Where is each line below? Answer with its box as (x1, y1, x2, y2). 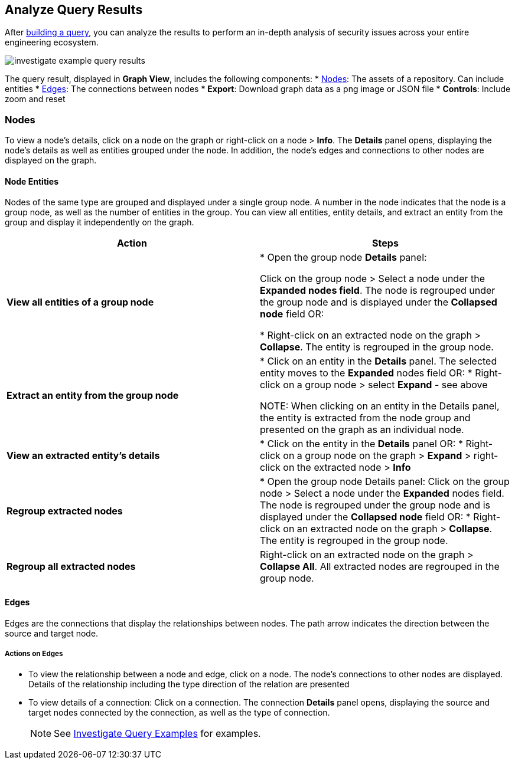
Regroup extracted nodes (6, 505, 123, 517)
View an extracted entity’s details (6, 450, 160, 462)
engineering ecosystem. (5, 37, 99, 48)
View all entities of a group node (6, 296, 154, 309)
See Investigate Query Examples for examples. (54, 727, 261, 740)
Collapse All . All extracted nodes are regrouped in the (260, 560, 500, 573)
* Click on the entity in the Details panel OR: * (260, 438, 463, 450)
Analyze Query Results (5, 2, 143, 17)
